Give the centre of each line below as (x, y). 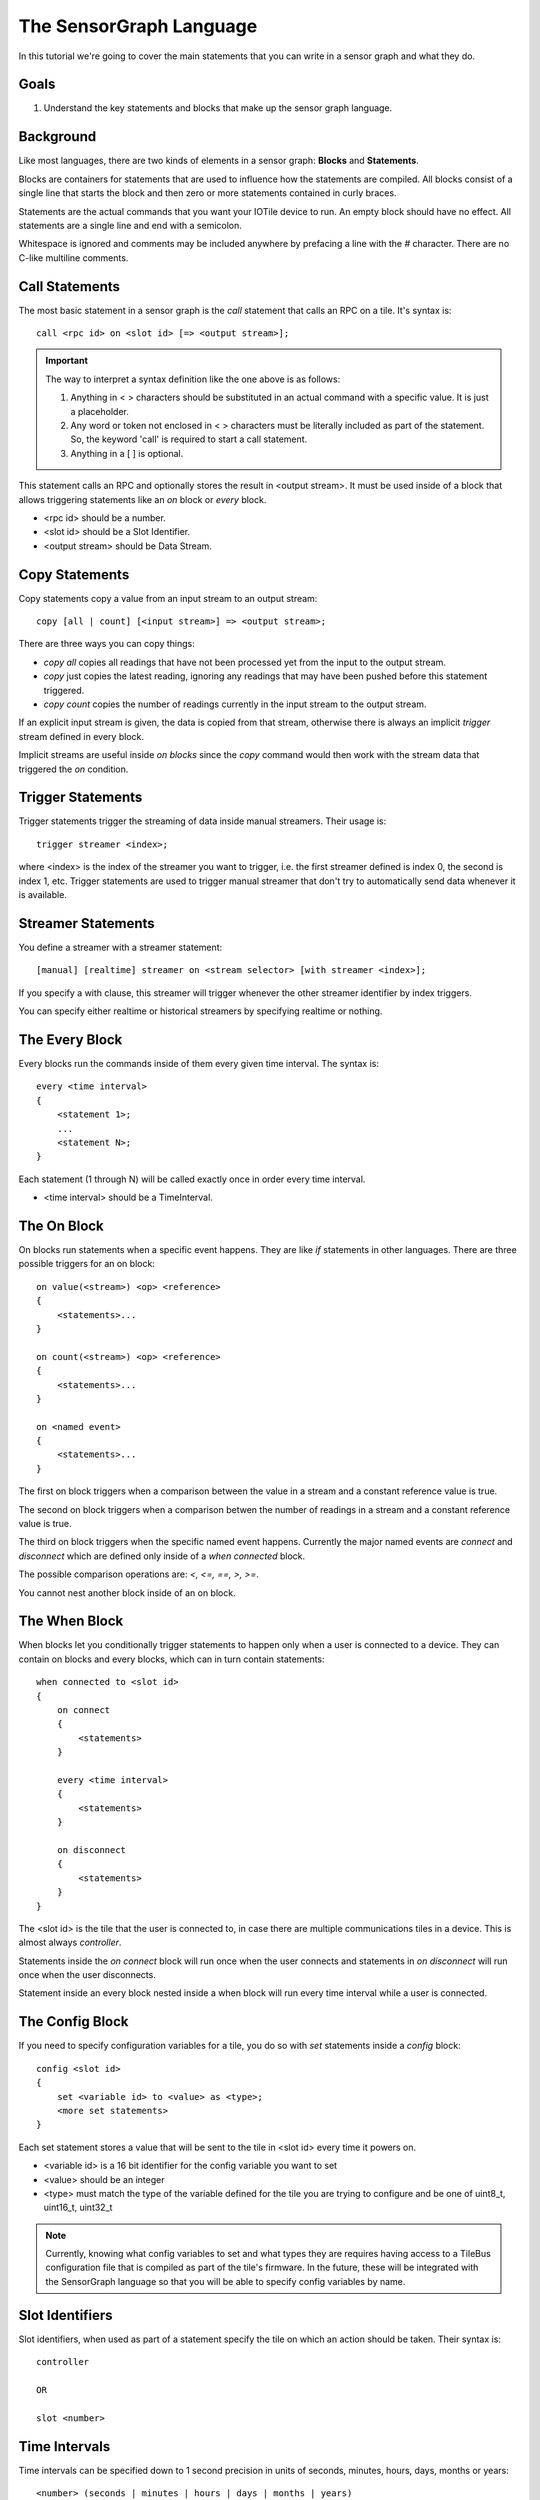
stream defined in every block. (81, 736)
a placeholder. (100, 411)
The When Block (71, 1621)
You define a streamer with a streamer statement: (120, 947)
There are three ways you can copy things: (106, 644)
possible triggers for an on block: (86, 1264)
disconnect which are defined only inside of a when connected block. (162, 1556)
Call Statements (69, 286)
